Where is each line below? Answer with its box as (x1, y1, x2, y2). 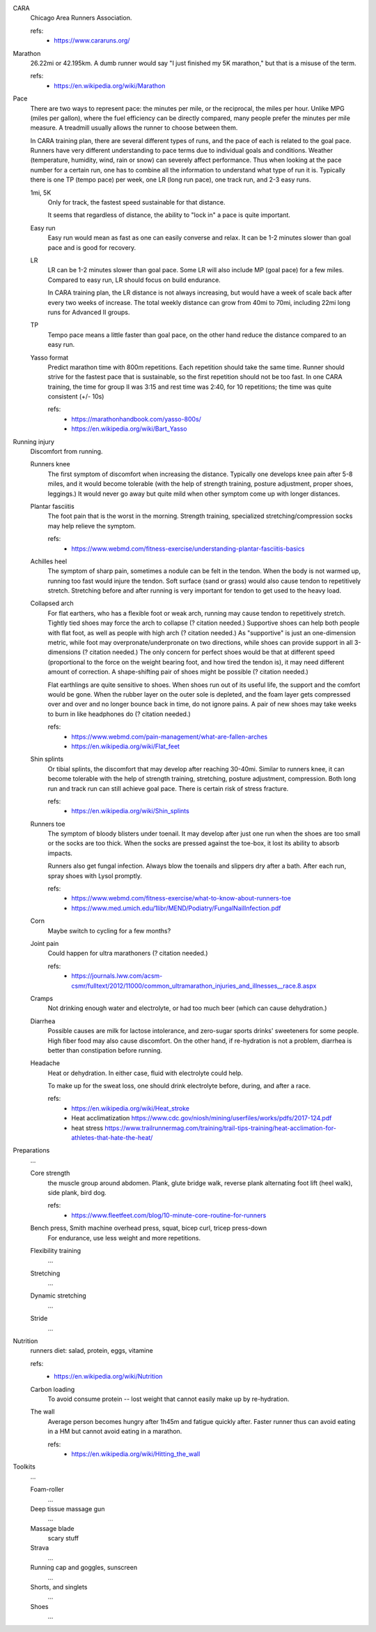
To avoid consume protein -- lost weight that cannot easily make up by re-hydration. (47, 1395, 290, 1403)
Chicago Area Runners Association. (30, 14, 132, 22)
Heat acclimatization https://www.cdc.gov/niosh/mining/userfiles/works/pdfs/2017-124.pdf (71, 1114, 332, 1122)
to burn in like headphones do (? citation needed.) (47, 709, 191, 718)
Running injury (13, 437, 55, 446)
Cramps (30, 994, 54, 1002)
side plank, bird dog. (47, 1188, 107, 1196)
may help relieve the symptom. (47, 521, 136, 530)
